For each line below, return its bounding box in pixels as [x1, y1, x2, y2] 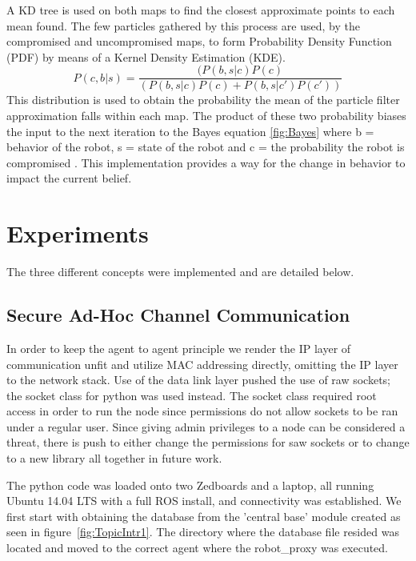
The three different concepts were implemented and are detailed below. [6, 263, 354, 280]
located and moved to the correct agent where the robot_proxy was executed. [6, 539, 389, 556]
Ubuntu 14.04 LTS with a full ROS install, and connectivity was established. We [6, 492, 402, 509]
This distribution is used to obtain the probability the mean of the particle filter [6, 91, 400, 108]
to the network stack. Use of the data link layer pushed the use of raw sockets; [6, 371, 391, 388]
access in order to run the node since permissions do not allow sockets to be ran [6, 403, 398, 419]
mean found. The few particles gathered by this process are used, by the [6, 17, 360, 34]
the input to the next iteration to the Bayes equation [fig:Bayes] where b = [6, 122, 374, 139]
